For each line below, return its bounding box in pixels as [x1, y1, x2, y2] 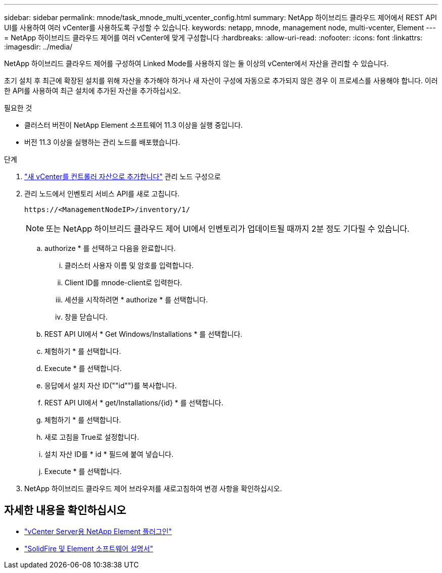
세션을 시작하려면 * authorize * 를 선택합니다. [65, 295, 208, 304]
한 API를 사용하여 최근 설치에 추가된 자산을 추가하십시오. [4, 86, 181, 95]
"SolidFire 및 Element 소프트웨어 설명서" [24, 544, 153, 553]
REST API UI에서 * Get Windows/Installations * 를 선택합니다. [44, 330, 243, 338]
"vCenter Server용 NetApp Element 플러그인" [24, 527, 172, 536]
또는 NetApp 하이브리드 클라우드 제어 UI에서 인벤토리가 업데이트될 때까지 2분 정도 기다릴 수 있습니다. [46, 224, 410, 234]
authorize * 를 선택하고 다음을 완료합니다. [44, 244, 176, 252]
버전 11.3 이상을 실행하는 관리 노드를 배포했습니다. [24, 138, 180, 146]
